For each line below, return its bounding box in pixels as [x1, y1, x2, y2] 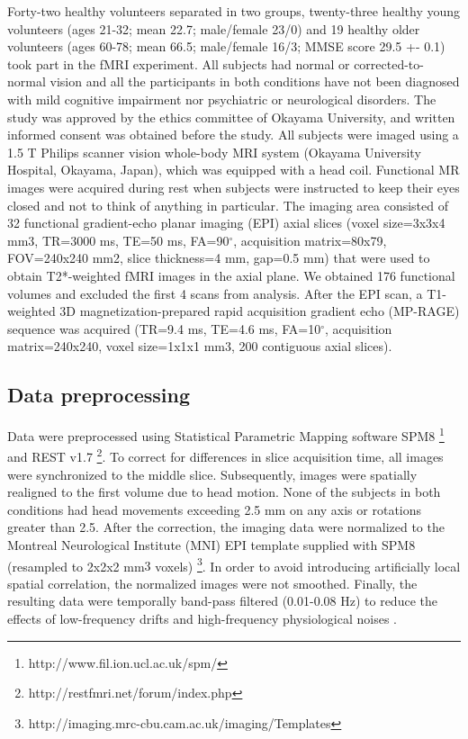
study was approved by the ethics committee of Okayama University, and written [7, 107, 455, 126]
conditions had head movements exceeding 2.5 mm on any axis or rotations [7, 500, 422, 518]
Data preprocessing [7, 381, 191, 409]
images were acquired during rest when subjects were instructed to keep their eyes [7, 177, 460, 196]
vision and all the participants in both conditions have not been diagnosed [49, 72, 460, 91]
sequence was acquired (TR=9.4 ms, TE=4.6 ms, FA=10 [7, 319, 321, 338]
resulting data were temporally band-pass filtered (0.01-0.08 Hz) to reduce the [7, 591, 437, 610]
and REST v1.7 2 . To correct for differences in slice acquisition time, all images [7, 445, 444, 465]
